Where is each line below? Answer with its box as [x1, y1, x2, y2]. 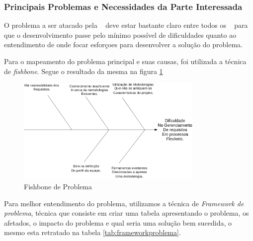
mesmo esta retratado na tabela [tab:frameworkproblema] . [4, 227, 181, 238]
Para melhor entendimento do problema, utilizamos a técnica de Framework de [4, 198, 244, 208]
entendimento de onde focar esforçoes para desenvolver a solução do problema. [4, 39, 243, 50]
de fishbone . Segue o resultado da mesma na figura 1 [4, 66, 163, 76]
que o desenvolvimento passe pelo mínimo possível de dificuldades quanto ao [4, 29, 237, 40]
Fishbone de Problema [24, 181, 92, 191]
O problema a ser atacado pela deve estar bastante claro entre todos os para [4, 20, 248, 30]
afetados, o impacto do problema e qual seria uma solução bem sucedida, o [4, 217, 232, 228]
